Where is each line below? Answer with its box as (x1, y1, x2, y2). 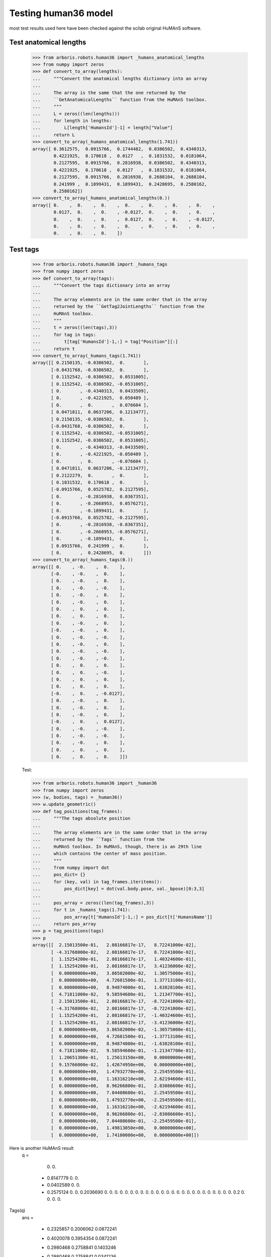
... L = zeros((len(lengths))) (32, 111, 120, 117)
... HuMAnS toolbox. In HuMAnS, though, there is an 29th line (32, 844, 202, 849)
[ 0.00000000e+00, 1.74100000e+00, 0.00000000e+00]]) (51, 1132, 199, 1138)
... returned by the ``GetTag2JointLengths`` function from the (32, 304, 205, 309)
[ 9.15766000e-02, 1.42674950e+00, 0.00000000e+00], (51, 1061, 197, 1067)
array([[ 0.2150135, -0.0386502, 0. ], (32, 360, 149, 366)
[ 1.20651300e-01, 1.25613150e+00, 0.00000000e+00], (51, 1055, 197, 1060)
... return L (32, 132, 75, 138)
